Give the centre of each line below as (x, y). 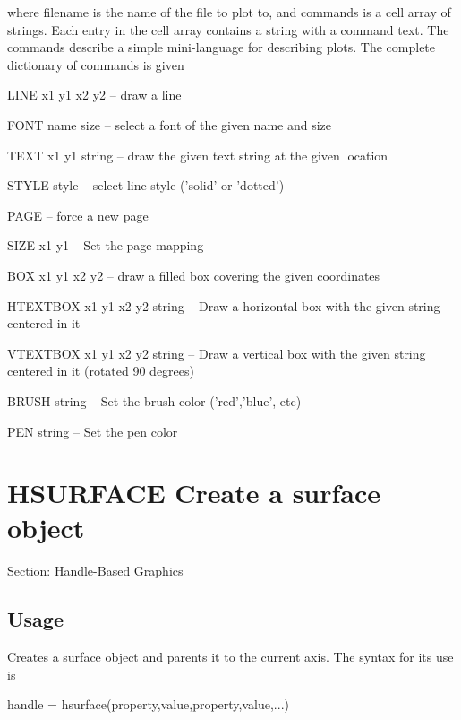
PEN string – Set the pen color (93, 431)
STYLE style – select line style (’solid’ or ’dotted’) (146, 185)
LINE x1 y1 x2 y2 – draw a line (94, 95)
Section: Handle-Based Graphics (95, 571)
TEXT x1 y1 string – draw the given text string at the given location (198, 155)
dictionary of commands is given (96, 64)
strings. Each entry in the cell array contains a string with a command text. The (228, 29)
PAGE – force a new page (78, 215)
